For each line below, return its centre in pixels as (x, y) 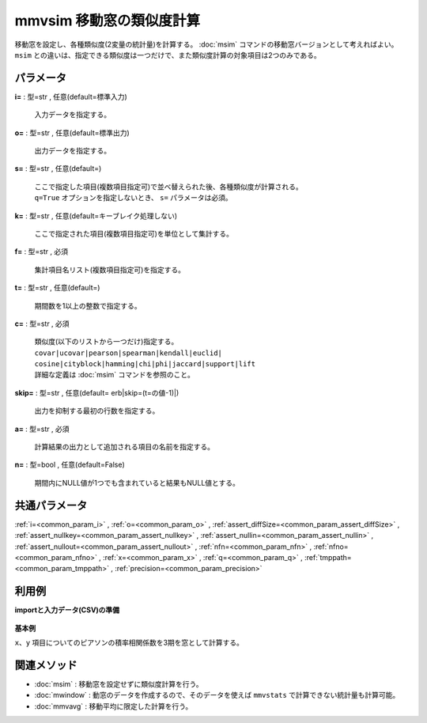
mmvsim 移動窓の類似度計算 (108, 21)
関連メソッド (46, 665)
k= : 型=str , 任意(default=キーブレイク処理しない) (96, 216)
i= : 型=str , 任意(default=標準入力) (71, 97)
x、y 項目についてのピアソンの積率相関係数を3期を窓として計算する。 (129, 642)
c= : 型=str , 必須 (42, 324)
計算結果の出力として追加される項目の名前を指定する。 (125, 447)
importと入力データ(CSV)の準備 (67, 610)
